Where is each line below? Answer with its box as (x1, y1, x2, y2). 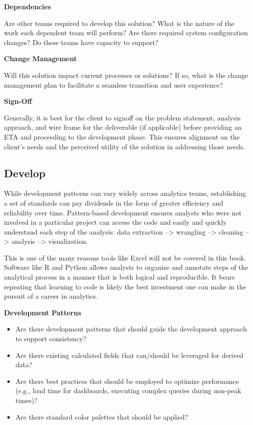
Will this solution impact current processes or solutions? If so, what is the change (4, 70, 248, 80)
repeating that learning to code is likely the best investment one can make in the (4, 281, 246, 291)
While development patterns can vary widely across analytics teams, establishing (4, 188, 246, 198)
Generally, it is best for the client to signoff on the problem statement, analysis (4, 112, 241, 122)
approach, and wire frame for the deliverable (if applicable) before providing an (4, 122, 242, 132)
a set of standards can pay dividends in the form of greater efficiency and (4, 197, 224, 208)
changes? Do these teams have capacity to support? (4, 37, 159, 47)
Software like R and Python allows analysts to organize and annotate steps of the (4, 262, 249, 272)
